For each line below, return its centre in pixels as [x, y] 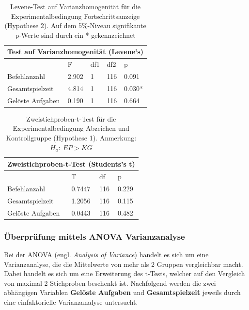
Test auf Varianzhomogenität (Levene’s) [76, 52]
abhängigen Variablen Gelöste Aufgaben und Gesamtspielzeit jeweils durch [122, 292]
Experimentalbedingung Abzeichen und [71, 128]
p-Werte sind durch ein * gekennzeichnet [75, 35]
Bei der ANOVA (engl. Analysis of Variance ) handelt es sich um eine [106, 254]
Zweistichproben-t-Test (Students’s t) [71, 164]
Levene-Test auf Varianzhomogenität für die [76, 6]
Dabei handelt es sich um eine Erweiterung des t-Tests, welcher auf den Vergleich [124, 273]
